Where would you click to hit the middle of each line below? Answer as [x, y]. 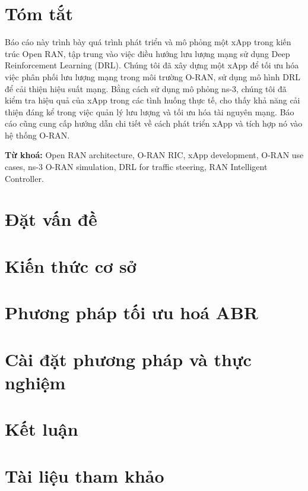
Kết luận [42, 429]
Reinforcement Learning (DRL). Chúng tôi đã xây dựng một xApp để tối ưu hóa [152, 65]
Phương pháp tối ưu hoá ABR [132, 312]
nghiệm [35, 382]
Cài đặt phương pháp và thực [128, 359]
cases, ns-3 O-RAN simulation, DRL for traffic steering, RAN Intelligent [136, 167]
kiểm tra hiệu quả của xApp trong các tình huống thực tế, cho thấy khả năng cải [153, 100]
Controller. [24, 178]
